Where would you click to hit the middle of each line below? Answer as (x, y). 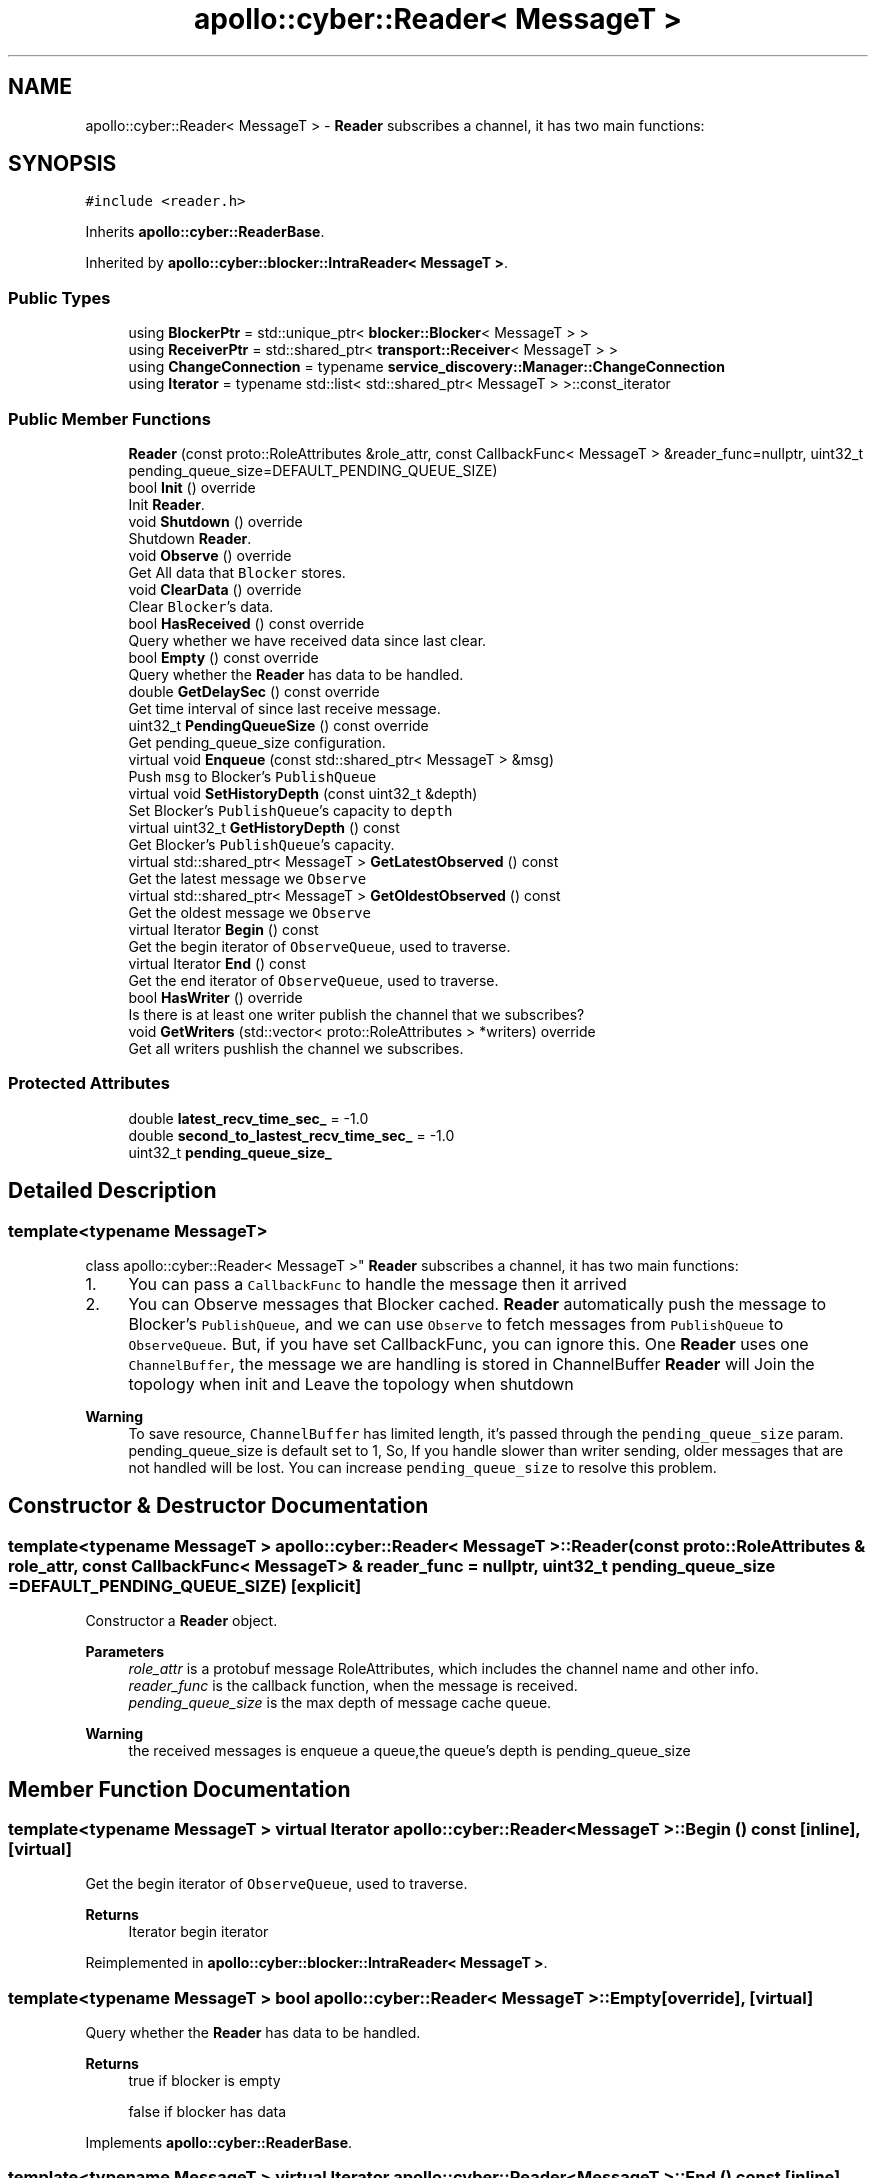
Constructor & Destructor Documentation (218, 1506)
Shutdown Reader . (190, 538)
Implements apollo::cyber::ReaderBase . (219, 2143)
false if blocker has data (207, 2112)
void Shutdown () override (215, 521)
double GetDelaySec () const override (254, 691)
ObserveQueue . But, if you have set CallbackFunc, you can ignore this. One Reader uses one (468, 1343)
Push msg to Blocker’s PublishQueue (252, 776)
